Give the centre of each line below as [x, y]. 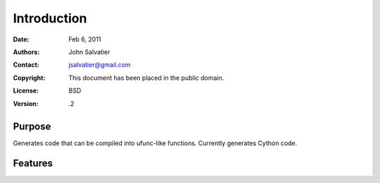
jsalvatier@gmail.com [100, 65]
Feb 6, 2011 [85, 39]
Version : [26, 103]
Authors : [26, 52]
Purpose [32, 127]
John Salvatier [89, 52]
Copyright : [29, 78]
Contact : [26, 65]
